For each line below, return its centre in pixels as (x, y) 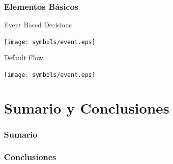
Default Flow (24, 58)
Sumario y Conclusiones (87, 107)
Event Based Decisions (38, 25)
